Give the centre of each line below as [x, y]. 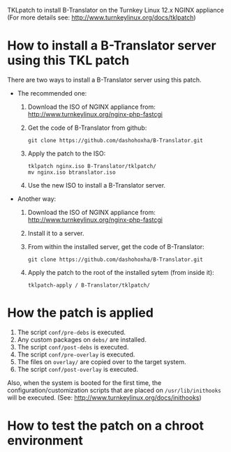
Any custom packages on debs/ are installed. [82, 339]
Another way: [37, 199]
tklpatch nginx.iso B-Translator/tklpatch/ [92, 166]
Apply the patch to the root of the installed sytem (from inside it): [121, 272]
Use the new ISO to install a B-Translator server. [97, 185]
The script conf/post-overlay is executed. [77, 369]
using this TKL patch [68, 60]
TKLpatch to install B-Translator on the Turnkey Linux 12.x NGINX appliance [116, 10]
